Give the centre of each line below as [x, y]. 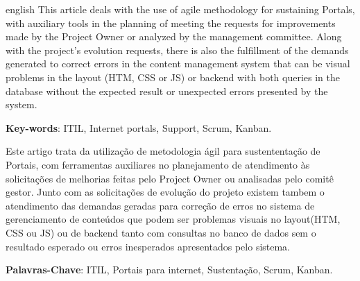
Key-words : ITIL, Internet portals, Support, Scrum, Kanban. [139, 127]
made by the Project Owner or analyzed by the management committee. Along [174, 36]
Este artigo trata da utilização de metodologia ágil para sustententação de [163, 151]
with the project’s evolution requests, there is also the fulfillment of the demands [177, 50]
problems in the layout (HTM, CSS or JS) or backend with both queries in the [173, 77]
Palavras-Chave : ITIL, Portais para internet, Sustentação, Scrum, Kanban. [169, 270]
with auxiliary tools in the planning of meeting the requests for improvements [171, 23]
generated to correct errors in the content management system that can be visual [178, 63]
